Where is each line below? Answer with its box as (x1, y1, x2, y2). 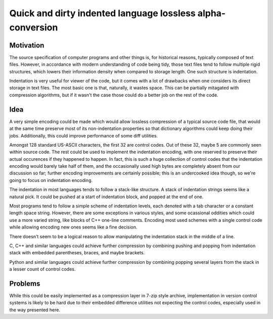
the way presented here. (9, 306, 61, 313)
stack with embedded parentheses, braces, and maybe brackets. (9, 250, 145, 256)
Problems (9, 279, 40, 288)
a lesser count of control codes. (9, 266, 76, 272)
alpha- (197, 8, 226, 19)
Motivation (9, 41, 44, 50)
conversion (9, 22, 58, 33)
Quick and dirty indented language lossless (9, 8, 196, 19)
